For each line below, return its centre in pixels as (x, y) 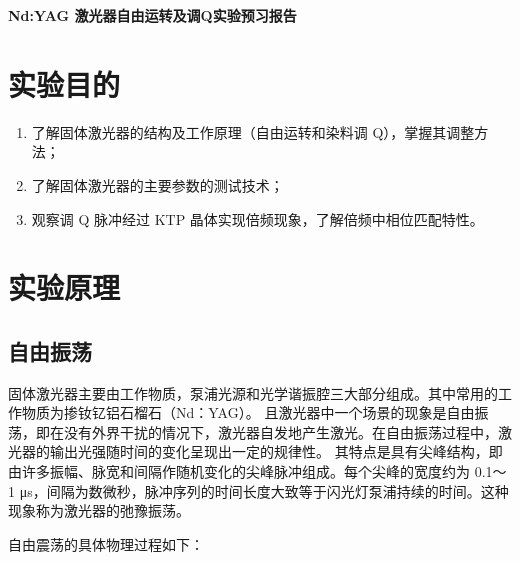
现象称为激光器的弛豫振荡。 (99, 510)
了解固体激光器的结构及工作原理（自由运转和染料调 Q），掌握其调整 (253, 131)
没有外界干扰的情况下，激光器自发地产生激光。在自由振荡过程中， (280, 431)
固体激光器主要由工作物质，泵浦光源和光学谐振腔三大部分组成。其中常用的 (253, 392)
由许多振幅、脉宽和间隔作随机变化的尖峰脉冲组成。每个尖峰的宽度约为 (239, 471)
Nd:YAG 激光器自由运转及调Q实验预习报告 (152, 15)
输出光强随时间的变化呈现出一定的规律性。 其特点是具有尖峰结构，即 (276, 451)
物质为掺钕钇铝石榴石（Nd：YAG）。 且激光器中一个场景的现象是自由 (248, 412)
